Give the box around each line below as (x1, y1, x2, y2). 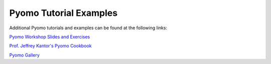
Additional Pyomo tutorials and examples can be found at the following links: (9, 25, 168, 31)
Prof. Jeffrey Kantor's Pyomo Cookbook (9, 43, 92, 49)
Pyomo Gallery (9, 52, 40, 58)
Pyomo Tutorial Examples (9, 7, 118, 18)
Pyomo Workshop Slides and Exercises (9, 34, 90, 40)
